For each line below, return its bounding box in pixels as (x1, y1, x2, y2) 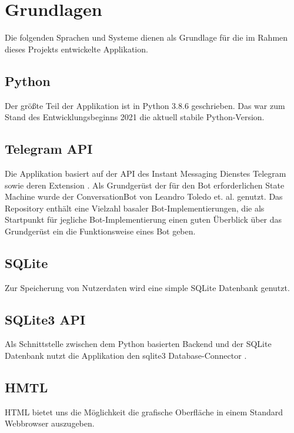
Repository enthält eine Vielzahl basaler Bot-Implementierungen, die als (5, 201, 265, 214)
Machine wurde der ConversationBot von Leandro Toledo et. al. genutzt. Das (5, 190, 283, 203)
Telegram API (5, 140, 93, 158)
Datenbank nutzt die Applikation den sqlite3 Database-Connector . (5, 349, 247, 362)
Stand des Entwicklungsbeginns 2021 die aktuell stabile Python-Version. (5, 111, 265, 123)
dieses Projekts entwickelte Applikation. (5, 42, 148, 55)
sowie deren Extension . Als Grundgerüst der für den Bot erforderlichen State (5, 179, 285, 191)
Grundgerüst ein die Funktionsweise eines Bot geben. (5, 224, 196, 237)
